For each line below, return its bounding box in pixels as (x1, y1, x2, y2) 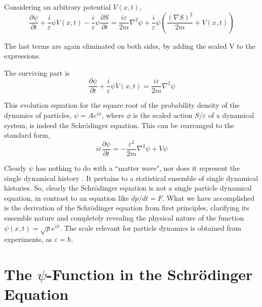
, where (101, 110, 125, 120)
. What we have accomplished (162, 192, 254, 203)
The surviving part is (4, 67, 70, 78)
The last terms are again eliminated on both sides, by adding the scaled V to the (4, 40, 255, 51)
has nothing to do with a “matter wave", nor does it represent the (35, 162, 240, 173)
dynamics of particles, (4, 110, 72, 120)
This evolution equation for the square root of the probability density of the (4, 100, 240, 110)
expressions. (4, 50, 41, 61)
